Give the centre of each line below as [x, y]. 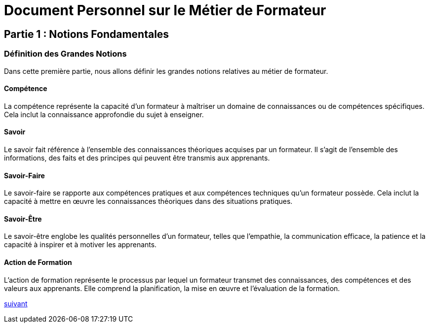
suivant [16, 303]
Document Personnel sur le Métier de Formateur [165, 10]
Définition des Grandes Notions [65, 54]
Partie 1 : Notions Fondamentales [87, 34]
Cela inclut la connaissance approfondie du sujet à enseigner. [104, 114]
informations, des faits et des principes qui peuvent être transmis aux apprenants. [137, 158]
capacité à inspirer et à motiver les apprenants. [80, 245]
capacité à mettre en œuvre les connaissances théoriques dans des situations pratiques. [148, 201]
